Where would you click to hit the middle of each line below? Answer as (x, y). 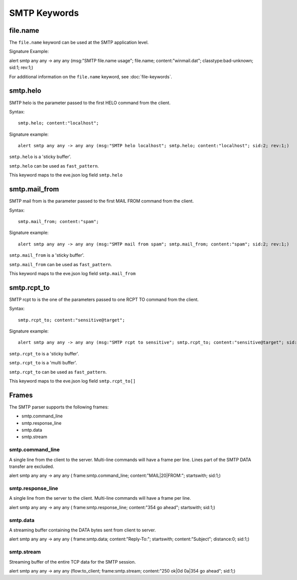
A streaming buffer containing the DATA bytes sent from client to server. (82, 530)
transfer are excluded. (32, 466)
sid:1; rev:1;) (21, 67)
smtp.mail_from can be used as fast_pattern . (61, 264)
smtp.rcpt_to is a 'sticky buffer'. (44, 353)
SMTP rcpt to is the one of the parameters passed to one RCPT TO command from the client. (104, 299)
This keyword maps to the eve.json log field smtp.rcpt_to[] (73, 381)
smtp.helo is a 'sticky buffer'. (40, 157)
